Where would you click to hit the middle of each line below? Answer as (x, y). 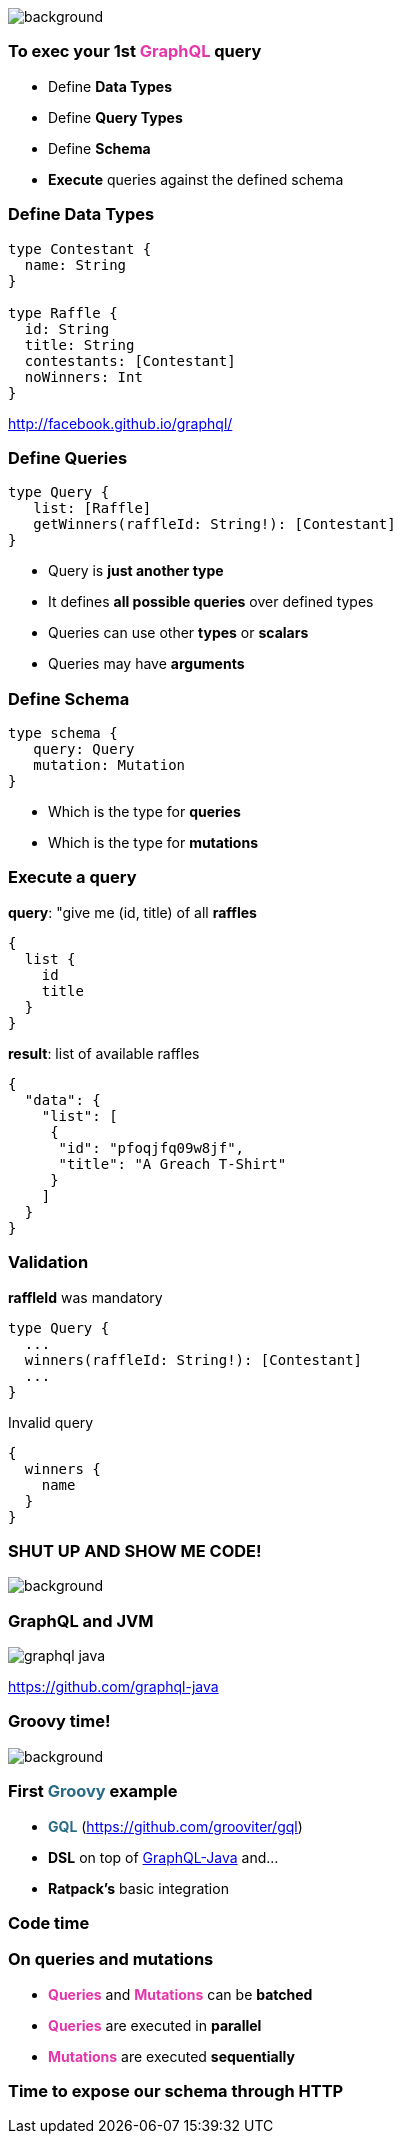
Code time (49, 1922)
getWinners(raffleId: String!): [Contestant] (214, 524)
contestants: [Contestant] (130, 360)
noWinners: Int (83, 376)
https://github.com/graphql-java (113, 1686)
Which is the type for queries (144, 811)
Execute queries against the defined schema (196, 179)
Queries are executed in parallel (155, 2025)
